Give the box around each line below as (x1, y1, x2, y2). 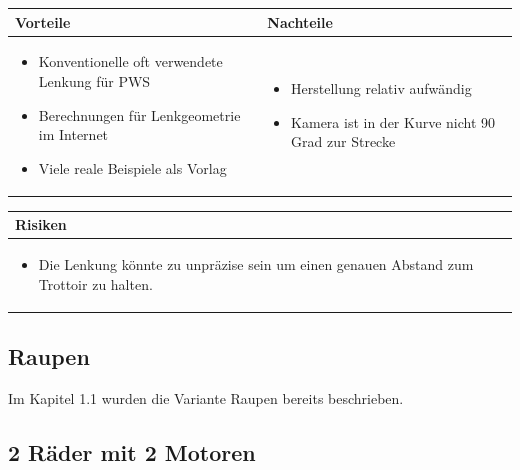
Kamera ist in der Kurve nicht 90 (291, 111, 496, 132)
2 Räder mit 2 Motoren (8, 437, 256, 468)
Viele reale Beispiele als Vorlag (38, 157, 227, 178)
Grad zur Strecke (291, 131, 396, 152)
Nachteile (267, 11, 333, 32)
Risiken (15, 214, 67, 235)
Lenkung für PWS (38, 70, 151, 91)
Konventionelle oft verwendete (38, 51, 223, 72)
